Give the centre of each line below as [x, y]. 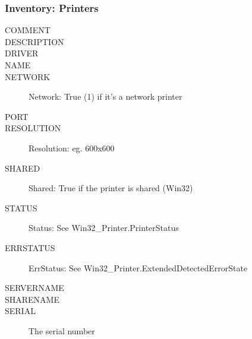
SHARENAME [32, 299]
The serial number [62, 330]
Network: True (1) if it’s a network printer [105, 96]
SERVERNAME [34, 288]
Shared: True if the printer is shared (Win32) [111, 188]
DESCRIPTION [34, 41]
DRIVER [22, 53]
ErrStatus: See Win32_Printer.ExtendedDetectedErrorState [138, 267]
